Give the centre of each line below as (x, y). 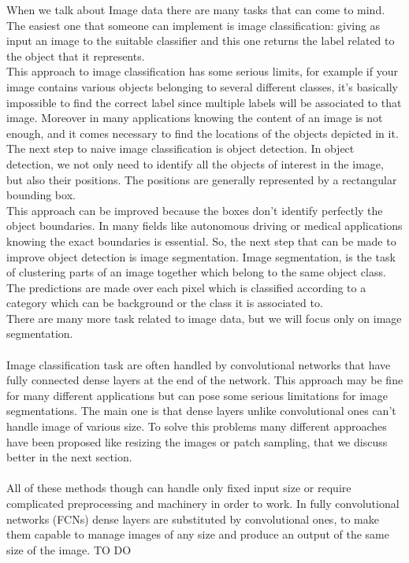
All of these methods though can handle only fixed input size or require (179, 488)
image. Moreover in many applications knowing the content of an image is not (195, 118)
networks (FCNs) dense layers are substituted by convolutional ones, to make (193, 519)
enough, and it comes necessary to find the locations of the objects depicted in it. (203, 133)
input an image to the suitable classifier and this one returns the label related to (201, 41)
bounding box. (41, 195)
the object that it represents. (76, 56)
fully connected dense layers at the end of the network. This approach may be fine (205, 380)
